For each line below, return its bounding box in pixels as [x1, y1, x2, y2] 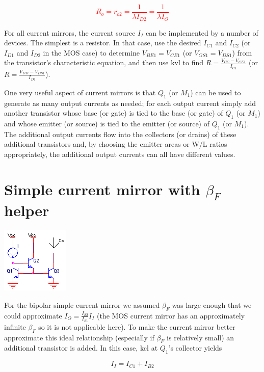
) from [232, 47, 252, 58]
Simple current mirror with [4, 178, 200, 199]
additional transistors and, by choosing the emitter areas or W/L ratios [4, 139, 227, 149]
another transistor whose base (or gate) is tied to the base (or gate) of [4, 108, 223, 118]
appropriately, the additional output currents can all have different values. [4, 148, 235, 159]
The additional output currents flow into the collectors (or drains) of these [4, 128, 236, 139]
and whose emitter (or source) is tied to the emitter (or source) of [4, 118, 209, 128]
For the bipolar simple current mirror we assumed [4, 299, 160, 310]
